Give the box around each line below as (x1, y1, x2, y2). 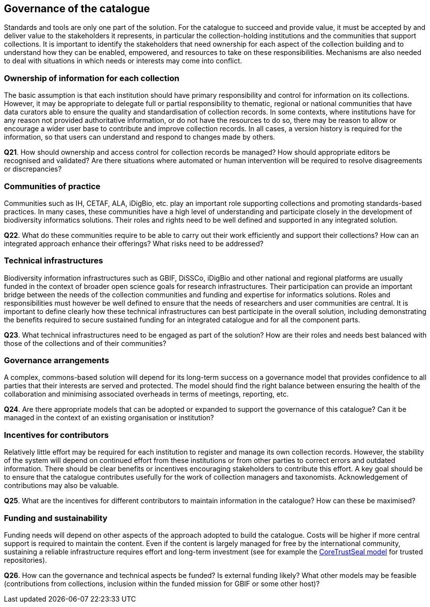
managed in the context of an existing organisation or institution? (4, 413, 214, 422)
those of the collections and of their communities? (4, 339, 166, 347)
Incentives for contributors (4, 430, 109, 440)
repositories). (4, 555, 47, 564)
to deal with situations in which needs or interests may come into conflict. (4, 57, 242, 65)
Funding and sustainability (4, 513, 108, 523)
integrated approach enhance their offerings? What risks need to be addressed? (4, 239, 264, 248)
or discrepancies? (4, 165, 62, 173)
